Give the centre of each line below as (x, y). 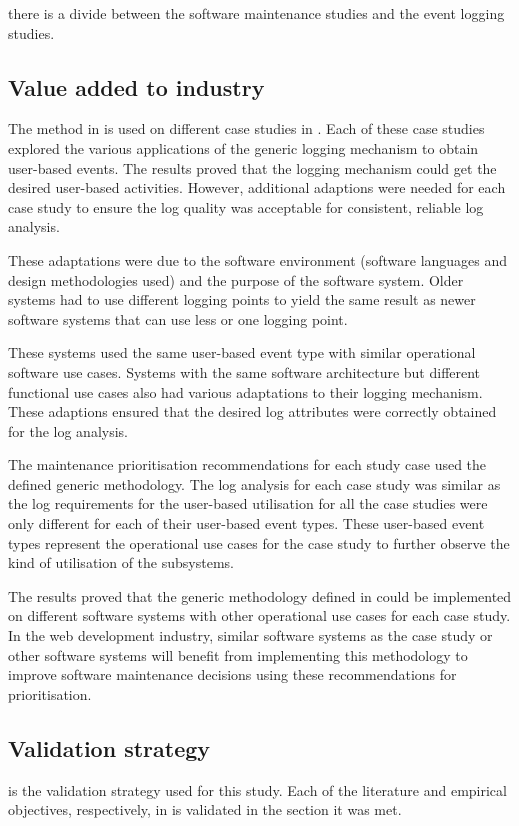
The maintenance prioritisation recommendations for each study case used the (247, 464)
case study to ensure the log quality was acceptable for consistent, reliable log (246, 206)
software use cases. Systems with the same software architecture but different (244, 371)
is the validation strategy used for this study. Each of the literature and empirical (257, 789)
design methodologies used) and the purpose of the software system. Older (236, 279)
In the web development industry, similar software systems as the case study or (250, 635)
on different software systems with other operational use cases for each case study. (259, 615)
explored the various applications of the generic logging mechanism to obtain (243, 147)
